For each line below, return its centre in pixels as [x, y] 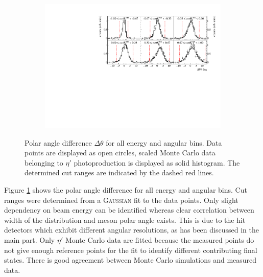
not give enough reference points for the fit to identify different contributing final [131, 250]
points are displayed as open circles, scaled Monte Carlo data [120, 153]
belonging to [44, 162]
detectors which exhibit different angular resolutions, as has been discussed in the [131, 230]
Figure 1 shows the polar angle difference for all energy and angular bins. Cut [126, 190]
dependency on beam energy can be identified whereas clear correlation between [129, 210]
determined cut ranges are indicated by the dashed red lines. [119, 172]
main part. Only [30, 240]
